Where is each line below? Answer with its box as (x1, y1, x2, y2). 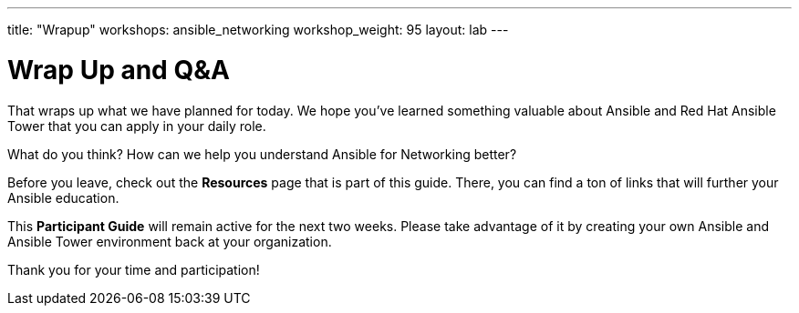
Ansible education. (7, 189, 119, 206)
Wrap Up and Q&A (7, 54, 230, 86)
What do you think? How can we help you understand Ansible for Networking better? (7, 146, 517, 162)
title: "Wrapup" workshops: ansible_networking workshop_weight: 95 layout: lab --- (7, 22, 509, 37)
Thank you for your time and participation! (7, 261, 260, 278)
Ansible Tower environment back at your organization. (7, 233, 332, 249)
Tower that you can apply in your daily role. (7, 117, 266, 134)
